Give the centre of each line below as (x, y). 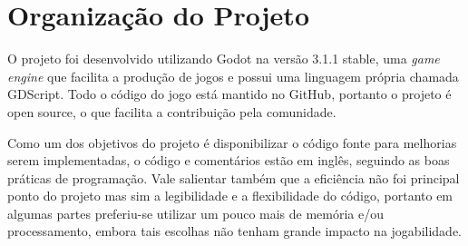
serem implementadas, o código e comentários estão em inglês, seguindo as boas (229, 160)
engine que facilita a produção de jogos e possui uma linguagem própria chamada (233, 76)
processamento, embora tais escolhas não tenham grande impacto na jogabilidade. (234, 231)
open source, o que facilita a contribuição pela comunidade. (172, 111)
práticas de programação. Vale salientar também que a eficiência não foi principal (234, 177)
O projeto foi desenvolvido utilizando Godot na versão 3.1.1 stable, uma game (224, 59)
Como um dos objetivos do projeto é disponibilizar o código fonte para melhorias (232, 142)
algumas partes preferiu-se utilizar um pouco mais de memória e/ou (196, 213)
